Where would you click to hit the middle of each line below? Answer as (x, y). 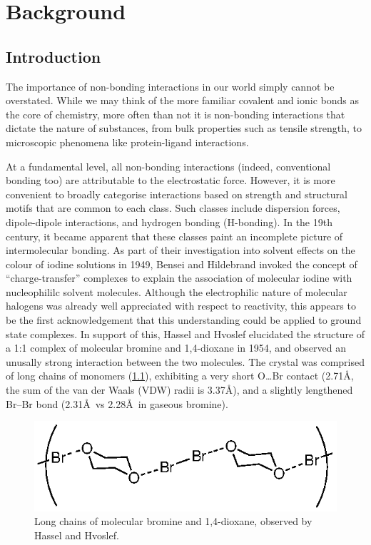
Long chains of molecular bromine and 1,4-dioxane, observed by (173, 521)
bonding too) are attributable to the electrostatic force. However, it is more (171, 180)
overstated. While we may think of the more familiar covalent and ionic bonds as (182, 100)
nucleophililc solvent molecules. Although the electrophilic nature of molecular (177, 291)
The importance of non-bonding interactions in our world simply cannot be (170, 86)
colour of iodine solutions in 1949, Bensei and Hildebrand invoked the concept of (182, 264)
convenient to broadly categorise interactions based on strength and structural (177, 194)
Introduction (54, 56)
